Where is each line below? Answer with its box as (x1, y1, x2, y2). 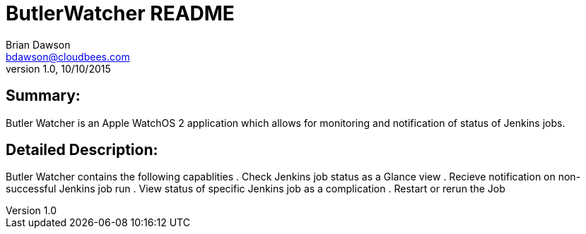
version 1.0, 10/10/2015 (6, 62, 111, 75)
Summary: (6, 87, 81, 105)
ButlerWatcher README (6, 1, 235, 25)
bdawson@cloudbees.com (6, 50, 130, 63)
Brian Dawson (6, 38, 71, 51)
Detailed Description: (6, 141, 158, 159)
